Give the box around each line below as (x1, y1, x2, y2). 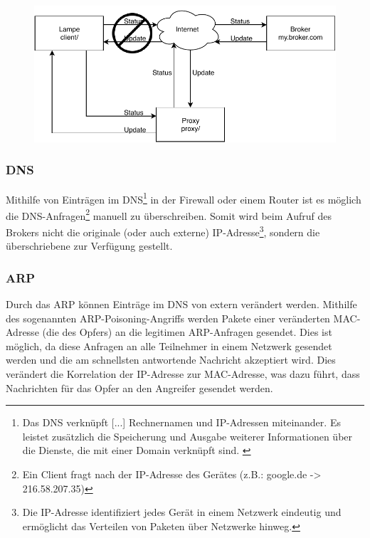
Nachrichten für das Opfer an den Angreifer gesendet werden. (6, 380, 273, 395)
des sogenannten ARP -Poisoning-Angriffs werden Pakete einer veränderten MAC (6, 310, 357, 325)
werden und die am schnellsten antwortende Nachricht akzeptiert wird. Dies (6, 352, 336, 367)
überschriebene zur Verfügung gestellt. (6, 238, 173, 253)
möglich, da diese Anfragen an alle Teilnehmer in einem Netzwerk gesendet (6, 338, 332, 353)
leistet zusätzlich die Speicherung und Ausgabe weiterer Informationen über (22, 428, 353, 443)
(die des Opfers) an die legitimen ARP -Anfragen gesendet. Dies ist (42, 325, 332, 339)
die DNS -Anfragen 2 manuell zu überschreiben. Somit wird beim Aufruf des (6, 206, 332, 223)
